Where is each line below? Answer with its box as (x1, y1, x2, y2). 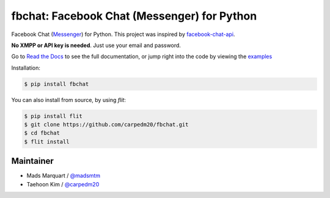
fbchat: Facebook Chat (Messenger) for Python (11, 9, 257, 23)
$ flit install (24, 138, 70, 145)
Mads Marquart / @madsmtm (26, 172, 101, 180)
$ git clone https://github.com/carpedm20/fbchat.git (24, 121, 189, 128)
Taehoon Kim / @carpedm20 (26, 180, 100, 188)
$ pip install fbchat (24, 80, 89, 87)
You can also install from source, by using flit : (11, 96, 127, 103)
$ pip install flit (24, 112, 82, 119)
